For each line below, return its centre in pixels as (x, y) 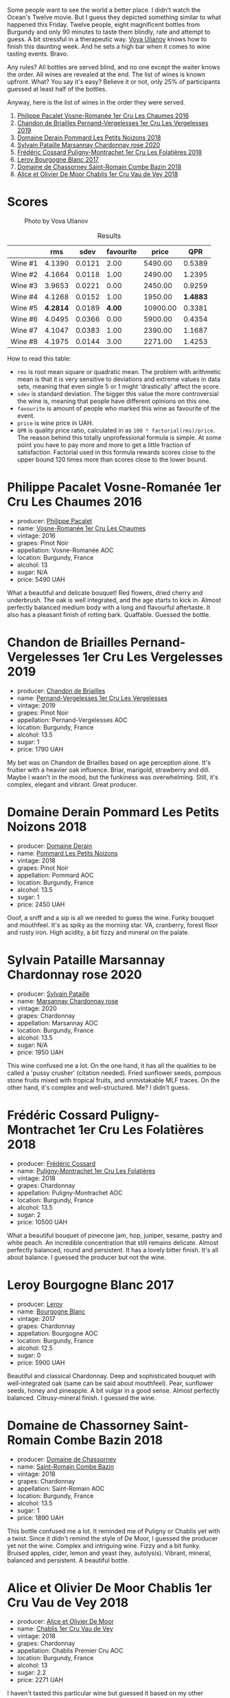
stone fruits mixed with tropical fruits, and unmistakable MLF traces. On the (114, 1080)
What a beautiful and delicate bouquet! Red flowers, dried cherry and (105, 592)
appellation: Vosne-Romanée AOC (65, 550)
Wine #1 (24, 263)
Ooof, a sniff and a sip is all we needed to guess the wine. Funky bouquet (111, 917)
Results (109, 235)
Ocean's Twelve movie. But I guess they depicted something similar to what (114, 17)
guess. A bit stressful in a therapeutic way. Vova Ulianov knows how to (107, 39)
